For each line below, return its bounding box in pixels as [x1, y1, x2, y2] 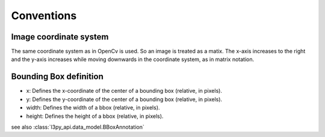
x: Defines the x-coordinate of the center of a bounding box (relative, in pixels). [26, 87, 223, 95]
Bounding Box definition [11, 72, 104, 82]
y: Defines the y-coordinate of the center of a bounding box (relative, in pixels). [26, 96, 223, 103]
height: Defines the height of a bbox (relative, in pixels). [26, 112, 164, 120]
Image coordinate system [11, 32, 109, 42]
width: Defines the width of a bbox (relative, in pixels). [26, 104, 160, 111]
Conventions [11, 9, 77, 22]
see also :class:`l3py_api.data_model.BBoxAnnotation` [11, 123, 144, 130]
